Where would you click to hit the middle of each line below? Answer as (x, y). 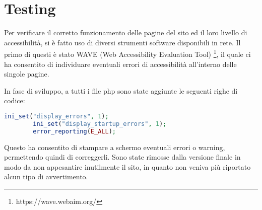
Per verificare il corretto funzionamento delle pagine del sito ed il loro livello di (126, 32)
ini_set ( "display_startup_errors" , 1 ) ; (100, 124)
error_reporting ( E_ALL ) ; (74, 131)
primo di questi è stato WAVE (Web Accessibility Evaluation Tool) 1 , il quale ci (127, 53)
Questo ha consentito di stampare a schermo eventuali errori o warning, (115, 147)
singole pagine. (27, 74)
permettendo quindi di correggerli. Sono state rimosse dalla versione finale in (122, 157)
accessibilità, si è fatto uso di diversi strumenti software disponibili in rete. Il (122, 42)
